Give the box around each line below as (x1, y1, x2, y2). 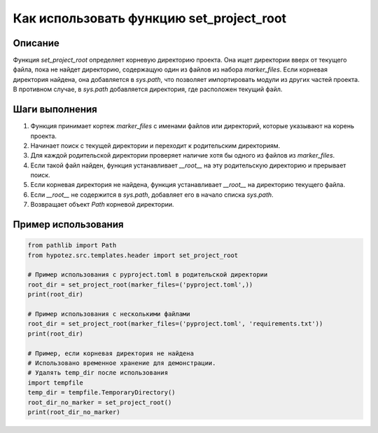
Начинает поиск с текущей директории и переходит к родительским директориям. (30, 141, 281, 150)
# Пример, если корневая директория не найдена (27, 349, 194, 357)
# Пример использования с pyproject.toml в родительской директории (27, 270, 268, 279)
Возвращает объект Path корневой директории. (30, 200, 174, 209)
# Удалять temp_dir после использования (27, 369, 168, 377)
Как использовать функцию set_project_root (13, 11, 287, 26)
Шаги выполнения (13, 104, 97, 116)
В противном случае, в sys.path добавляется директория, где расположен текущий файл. (13, 85, 283, 94)
